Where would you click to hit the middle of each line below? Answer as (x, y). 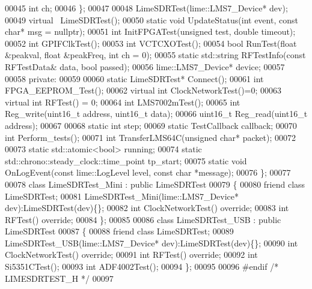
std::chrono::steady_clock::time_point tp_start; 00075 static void (126, 160)
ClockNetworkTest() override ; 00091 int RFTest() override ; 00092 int (131, 255)
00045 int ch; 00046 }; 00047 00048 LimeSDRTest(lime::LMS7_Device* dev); (146, 8)
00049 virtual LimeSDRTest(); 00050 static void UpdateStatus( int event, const (151, 19)
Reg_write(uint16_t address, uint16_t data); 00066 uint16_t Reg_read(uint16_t (156, 114)
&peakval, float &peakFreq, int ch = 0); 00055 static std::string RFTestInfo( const (155, 55)
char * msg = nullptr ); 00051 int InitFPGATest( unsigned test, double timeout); (150, 31)
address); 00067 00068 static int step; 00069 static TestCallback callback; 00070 (151, 125)
